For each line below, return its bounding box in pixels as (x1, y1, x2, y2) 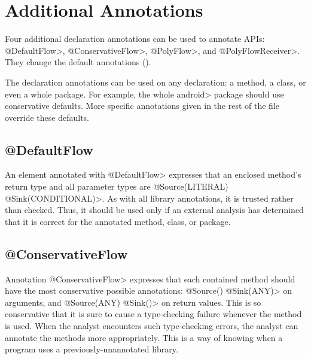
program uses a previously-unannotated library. (5, 343, 178, 355)
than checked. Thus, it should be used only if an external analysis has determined (5, 203, 304, 216)
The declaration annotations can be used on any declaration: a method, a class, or (5, 75, 306, 88)
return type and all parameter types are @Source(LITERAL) (5, 180, 228, 193)
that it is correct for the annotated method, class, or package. (5, 215, 231, 227)
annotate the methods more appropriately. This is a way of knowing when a (5, 331, 283, 343)
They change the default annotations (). (5, 56, 151, 68)
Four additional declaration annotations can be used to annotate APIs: (5, 32, 265, 45)
